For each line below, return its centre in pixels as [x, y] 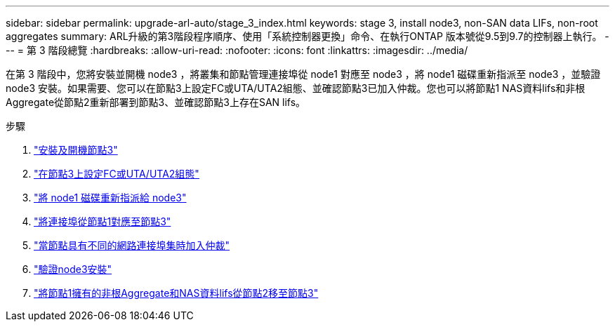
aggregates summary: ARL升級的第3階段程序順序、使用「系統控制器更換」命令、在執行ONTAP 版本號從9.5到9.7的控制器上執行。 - [307, 36]
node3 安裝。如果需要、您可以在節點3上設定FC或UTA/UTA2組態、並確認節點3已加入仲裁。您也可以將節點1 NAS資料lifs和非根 [296, 88]
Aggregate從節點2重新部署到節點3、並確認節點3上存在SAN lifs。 [156, 102]
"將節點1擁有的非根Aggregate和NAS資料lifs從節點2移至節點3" [176, 293]
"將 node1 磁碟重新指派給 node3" [110, 198]
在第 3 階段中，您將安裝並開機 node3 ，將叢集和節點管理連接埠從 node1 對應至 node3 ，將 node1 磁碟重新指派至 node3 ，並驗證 [303, 74]
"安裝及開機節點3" [76, 150]
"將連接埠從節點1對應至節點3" [102, 221]
